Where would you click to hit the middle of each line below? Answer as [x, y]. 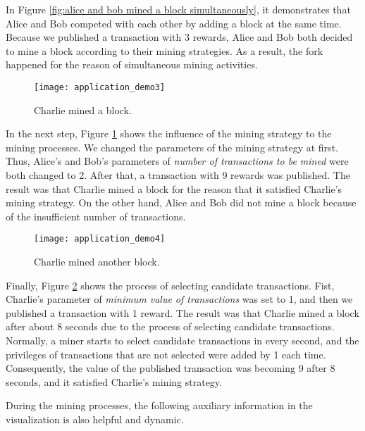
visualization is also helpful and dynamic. [95, 419]
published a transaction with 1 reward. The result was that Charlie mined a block [182, 312]
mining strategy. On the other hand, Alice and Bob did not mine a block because [181, 202]
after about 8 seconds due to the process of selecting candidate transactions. [170, 326]
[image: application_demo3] [100, 87]
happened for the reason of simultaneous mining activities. [132, 64]
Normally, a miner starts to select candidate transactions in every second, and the [182, 340]
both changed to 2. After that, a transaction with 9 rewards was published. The [178, 175]
